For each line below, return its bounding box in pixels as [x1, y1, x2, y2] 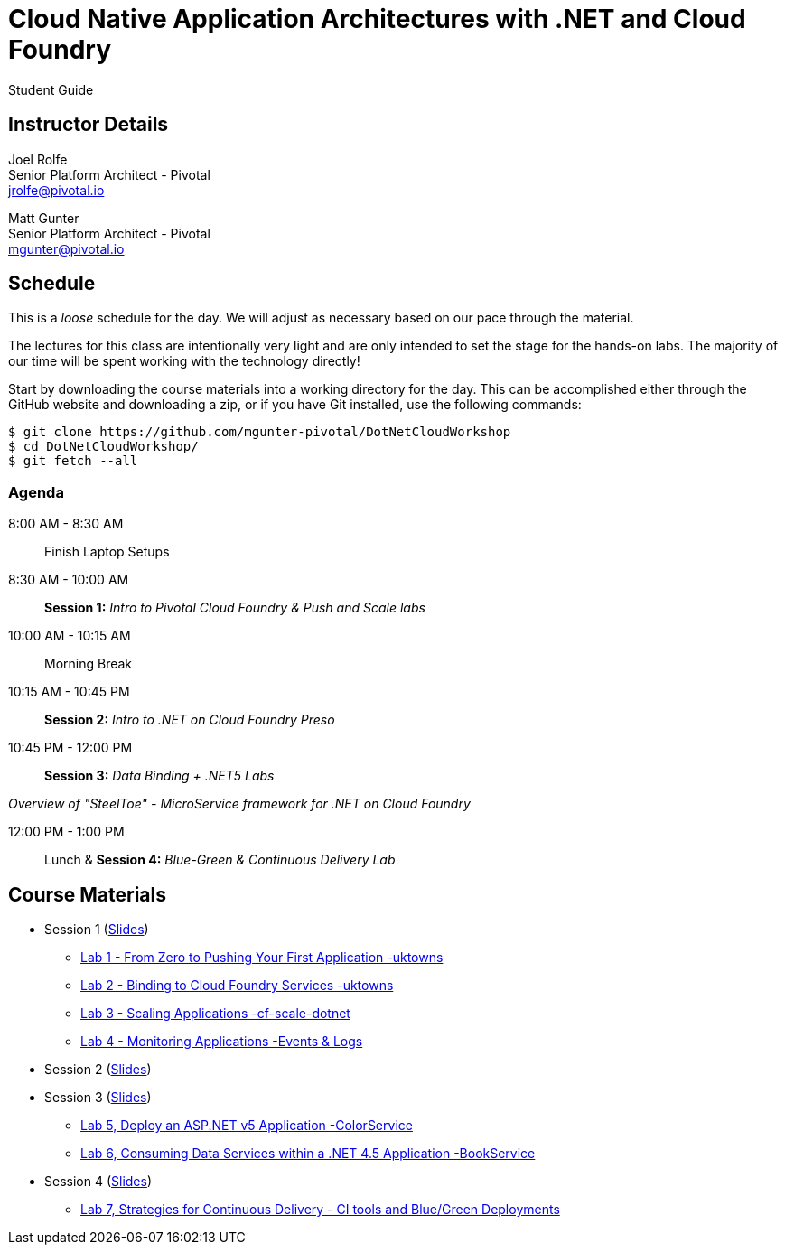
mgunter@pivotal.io [8, 240, 125, 257]
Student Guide [8, 81, 94, 98]
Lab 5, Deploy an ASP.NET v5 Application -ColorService [80, 1117, 413, 1134]
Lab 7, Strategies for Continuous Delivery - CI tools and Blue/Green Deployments [80, 1201, 560, 1218]
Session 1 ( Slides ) [44, 921, 149, 938]
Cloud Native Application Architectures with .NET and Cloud [8, 4, 746, 34]
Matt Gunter [8, 210, 79, 226]
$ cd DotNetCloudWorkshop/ [8, 439, 199, 454]
